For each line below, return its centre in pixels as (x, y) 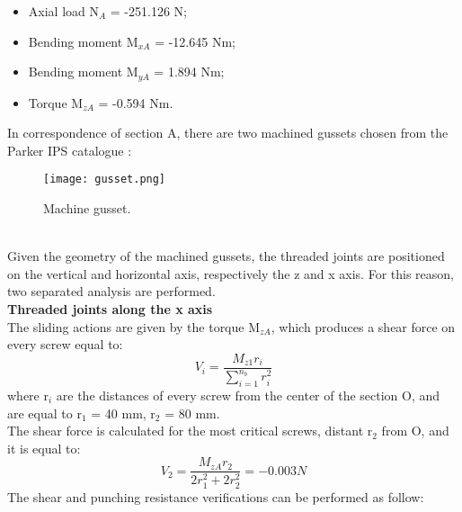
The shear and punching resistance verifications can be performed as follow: (216, 496)
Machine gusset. (87, 208)
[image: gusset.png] (105, 180)
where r (28, 395)
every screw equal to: (65, 344)
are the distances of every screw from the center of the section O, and (248, 395)
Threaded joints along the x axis (110, 309)
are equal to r (44, 413)
